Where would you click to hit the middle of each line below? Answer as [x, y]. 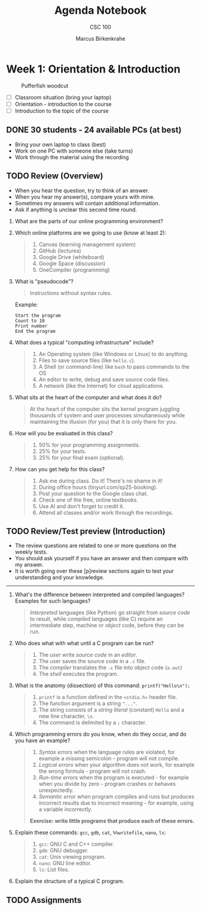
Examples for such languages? [53, 601]
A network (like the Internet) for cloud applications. [101, 385]
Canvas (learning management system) [87, 244]
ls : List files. [54, 870]
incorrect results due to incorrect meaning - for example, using [116, 803]
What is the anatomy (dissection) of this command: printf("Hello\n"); [102, 685]
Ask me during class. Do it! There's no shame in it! [100, 481]
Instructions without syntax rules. [71, 293]
